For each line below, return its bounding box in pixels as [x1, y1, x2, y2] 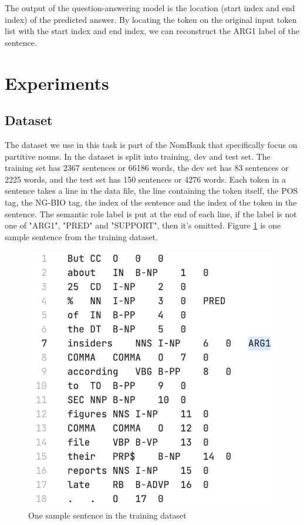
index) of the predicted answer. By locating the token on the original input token [5, 13, 297, 25]
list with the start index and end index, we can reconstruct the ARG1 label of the [5, 25, 299, 37]
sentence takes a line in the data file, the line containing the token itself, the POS [5, 184, 298, 197]
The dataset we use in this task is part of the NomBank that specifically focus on [5, 138, 298, 150]
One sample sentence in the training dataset [28, 509, 187, 521]
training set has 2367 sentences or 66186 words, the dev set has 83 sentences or [5, 161, 289, 174]
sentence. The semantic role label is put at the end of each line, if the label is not [5, 207, 297, 220]
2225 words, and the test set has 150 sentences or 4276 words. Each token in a [5, 173, 286, 185]
